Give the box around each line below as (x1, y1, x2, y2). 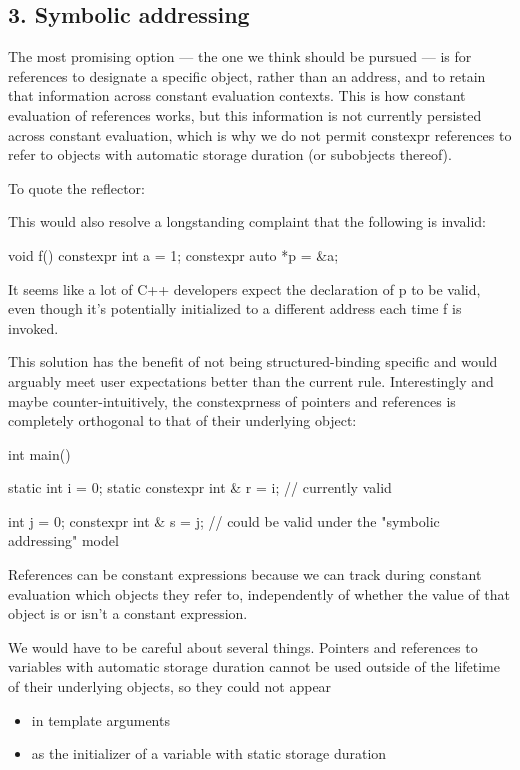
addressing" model (8, 530, 119, 551)
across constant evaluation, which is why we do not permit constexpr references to (8, 124, 512, 145)
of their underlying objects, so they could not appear (8, 676, 332, 697)
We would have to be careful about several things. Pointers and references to (8, 636, 478, 657)
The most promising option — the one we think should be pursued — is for (8, 46, 472, 67)
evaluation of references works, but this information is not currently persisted (8, 104, 482, 125)
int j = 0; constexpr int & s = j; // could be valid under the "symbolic (8, 510, 440, 531)
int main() (8, 443, 71, 464)
